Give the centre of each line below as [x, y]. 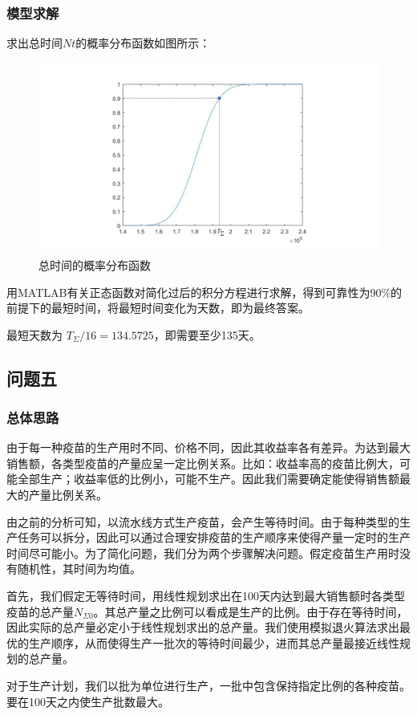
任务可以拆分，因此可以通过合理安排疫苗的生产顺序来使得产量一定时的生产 [214, 537]
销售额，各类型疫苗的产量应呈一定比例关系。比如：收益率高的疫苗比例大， [203, 463]
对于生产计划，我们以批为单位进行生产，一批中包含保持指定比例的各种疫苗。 [208, 685]
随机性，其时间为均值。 [79, 569]
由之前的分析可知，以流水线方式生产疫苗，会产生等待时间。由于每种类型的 [203, 521]
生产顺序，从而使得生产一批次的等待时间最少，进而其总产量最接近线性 [214, 642]
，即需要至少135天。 [207, 334]
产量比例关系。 [68, 495]
